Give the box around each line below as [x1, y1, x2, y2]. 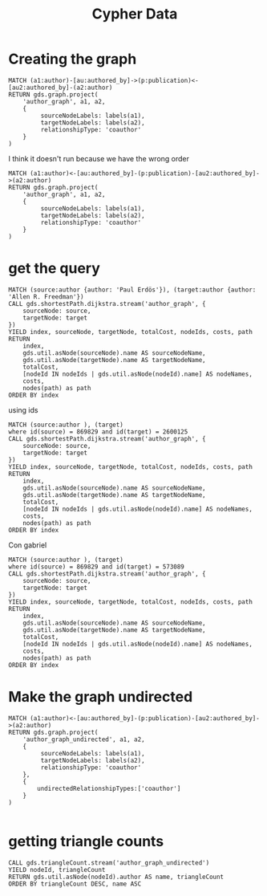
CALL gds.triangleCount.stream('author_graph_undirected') [8, 858, 210, 867]
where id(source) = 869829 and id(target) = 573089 [8, 563, 184, 571]
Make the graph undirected [8, 688, 193, 707]
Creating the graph [8, 50, 137, 68]
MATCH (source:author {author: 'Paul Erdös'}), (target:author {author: [8, 286, 257, 294]
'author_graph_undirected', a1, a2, [22, 735, 146, 743]
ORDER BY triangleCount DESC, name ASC [8, 880, 142, 888]
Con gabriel [8, 540, 47, 550]
